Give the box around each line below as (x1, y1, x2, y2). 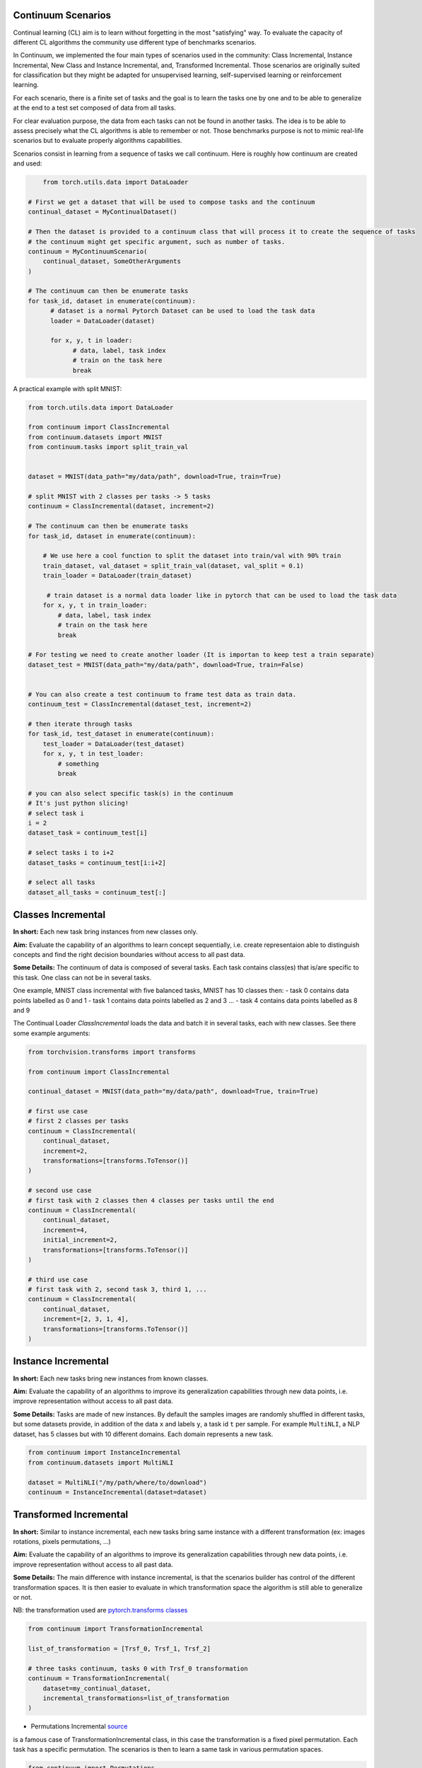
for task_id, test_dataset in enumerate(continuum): (28, 730, 215, 738)
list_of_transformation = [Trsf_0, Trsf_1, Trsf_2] (28, 1645, 211, 1653)
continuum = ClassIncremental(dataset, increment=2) (28, 502, 215, 511)
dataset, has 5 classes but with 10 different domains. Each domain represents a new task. (13, 1429, 274, 1438)
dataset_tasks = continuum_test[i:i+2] (28, 859, 166, 866)
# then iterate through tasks (28, 720, 133, 728)
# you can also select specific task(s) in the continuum (28, 789, 233, 797)
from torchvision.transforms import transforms (28, 1047, 196, 1056)
